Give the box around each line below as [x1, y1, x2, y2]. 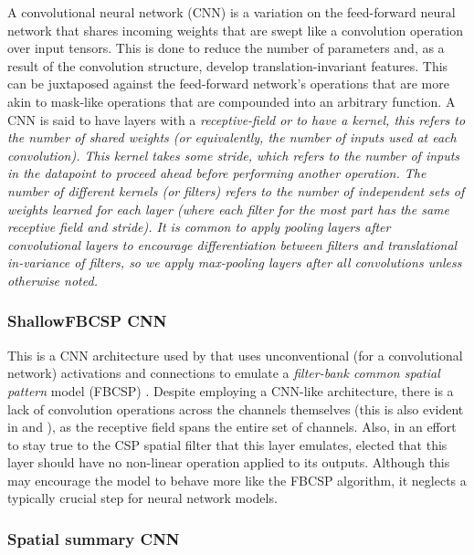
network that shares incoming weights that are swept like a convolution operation [7, 20, 463, 39]
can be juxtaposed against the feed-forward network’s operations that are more [7, 74, 449, 93]
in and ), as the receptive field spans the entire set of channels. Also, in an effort [7, 417, 457, 436]
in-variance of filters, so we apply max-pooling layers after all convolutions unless [7, 253, 462, 272]
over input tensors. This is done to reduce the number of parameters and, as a [7, 38, 445, 58]
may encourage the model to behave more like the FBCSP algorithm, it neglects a [7, 470, 467, 489]
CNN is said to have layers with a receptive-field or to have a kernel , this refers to [7, 110, 466, 129]
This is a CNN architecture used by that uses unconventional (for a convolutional [7, 345, 463, 364]
